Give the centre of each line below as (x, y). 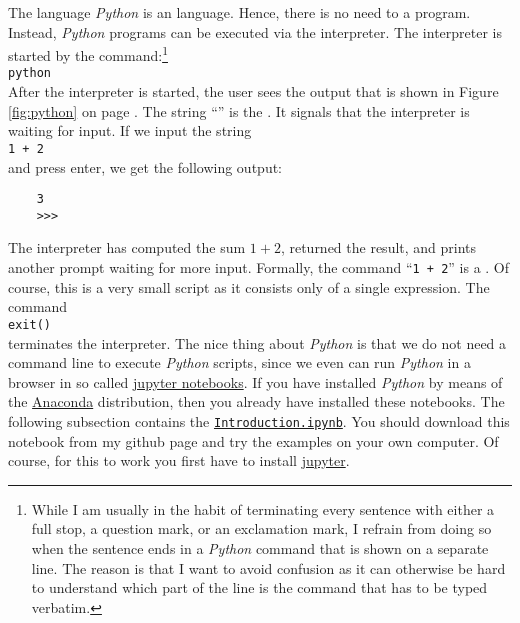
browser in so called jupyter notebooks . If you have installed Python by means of (255, 381)
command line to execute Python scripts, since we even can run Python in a (239, 362)
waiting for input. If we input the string (130, 130)
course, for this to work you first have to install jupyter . (179, 460)
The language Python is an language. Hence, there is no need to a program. (239, 12)
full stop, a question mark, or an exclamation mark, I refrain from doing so (261, 528)
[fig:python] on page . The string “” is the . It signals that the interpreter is (239, 110)
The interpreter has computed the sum (127, 247)
